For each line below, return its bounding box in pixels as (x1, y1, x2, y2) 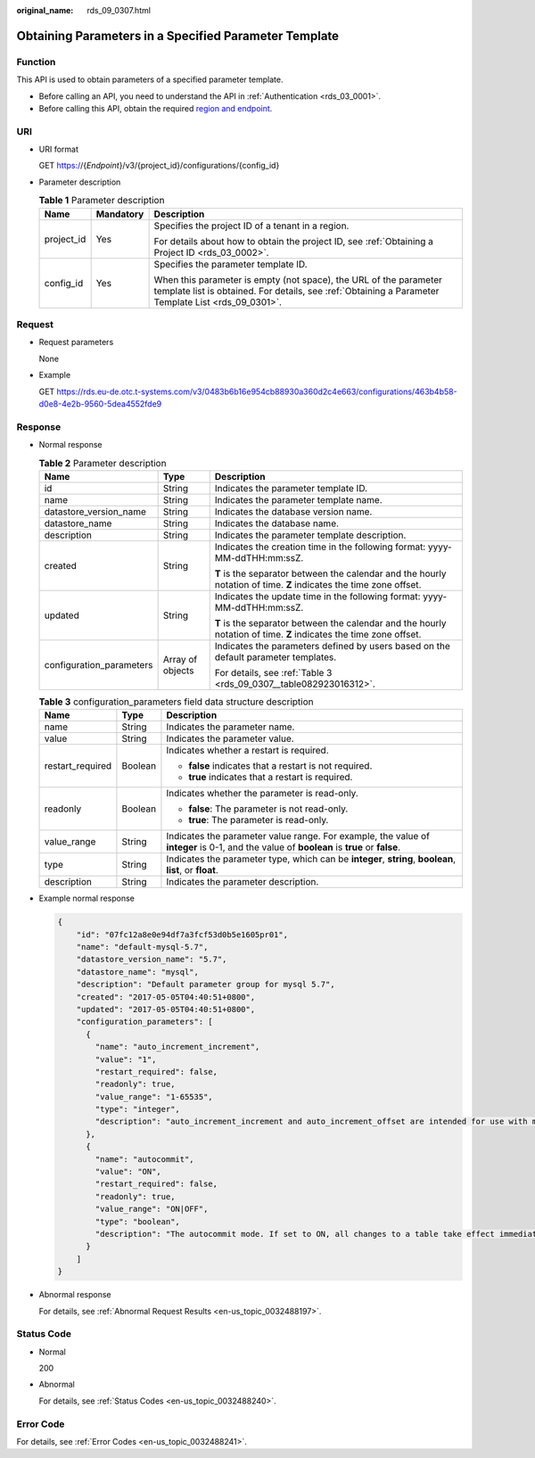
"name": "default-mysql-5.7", (76, 942, 209, 951)
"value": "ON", (95, 1166, 162, 1177)
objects (162, 664, 194, 677)
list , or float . (166, 864, 218, 877)
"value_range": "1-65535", (95, 1091, 213, 1101)
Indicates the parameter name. (166, 721, 295, 733)
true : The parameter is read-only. (188, 814, 329, 827)
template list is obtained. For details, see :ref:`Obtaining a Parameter (153, 284, 440, 297)
